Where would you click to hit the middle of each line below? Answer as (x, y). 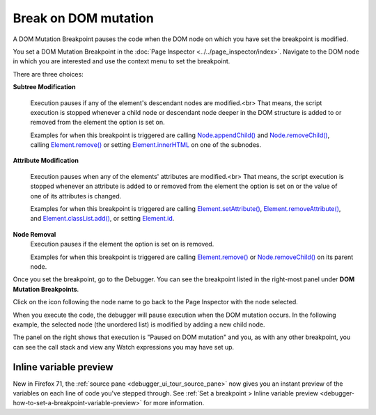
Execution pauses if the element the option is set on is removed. (122, 244)
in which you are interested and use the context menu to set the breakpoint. (122, 61)
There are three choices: (48, 74)
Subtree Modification (44, 87)
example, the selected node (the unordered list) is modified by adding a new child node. (139, 324)
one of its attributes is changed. (76, 196)
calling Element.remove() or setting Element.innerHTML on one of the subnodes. (146, 145)
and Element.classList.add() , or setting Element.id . (102, 219)
